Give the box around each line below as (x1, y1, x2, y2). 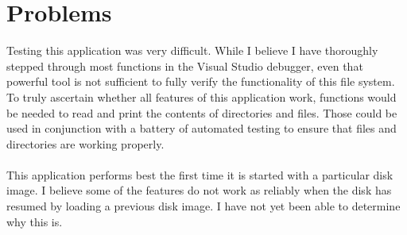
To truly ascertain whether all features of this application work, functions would (6, 88, 397, 105)
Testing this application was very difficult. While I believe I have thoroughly (6, 42, 378, 59)
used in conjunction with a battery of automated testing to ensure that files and (6, 120, 397, 137)
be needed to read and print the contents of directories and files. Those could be (6, 104, 397, 121)
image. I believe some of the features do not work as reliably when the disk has (6, 182, 392, 198)
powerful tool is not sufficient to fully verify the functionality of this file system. (6, 73, 395, 90)
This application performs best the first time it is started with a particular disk (6, 166, 393, 183)
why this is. (6, 213, 63, 229)
